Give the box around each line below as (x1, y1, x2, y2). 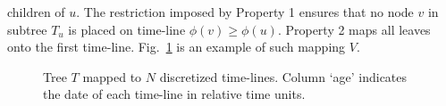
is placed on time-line (68, 20, 186, 38)
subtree (7, 20, 47, 38)
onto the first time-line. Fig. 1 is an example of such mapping (7, 37, 346, 56)
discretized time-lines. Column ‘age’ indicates (159, 67, 408, 86)
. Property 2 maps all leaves (277, 20, 431, 38)
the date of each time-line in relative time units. (43, 85, 306, 103)
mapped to (82, 67, 142, 86)
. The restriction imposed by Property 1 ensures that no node (76, 3, 414, 20)
